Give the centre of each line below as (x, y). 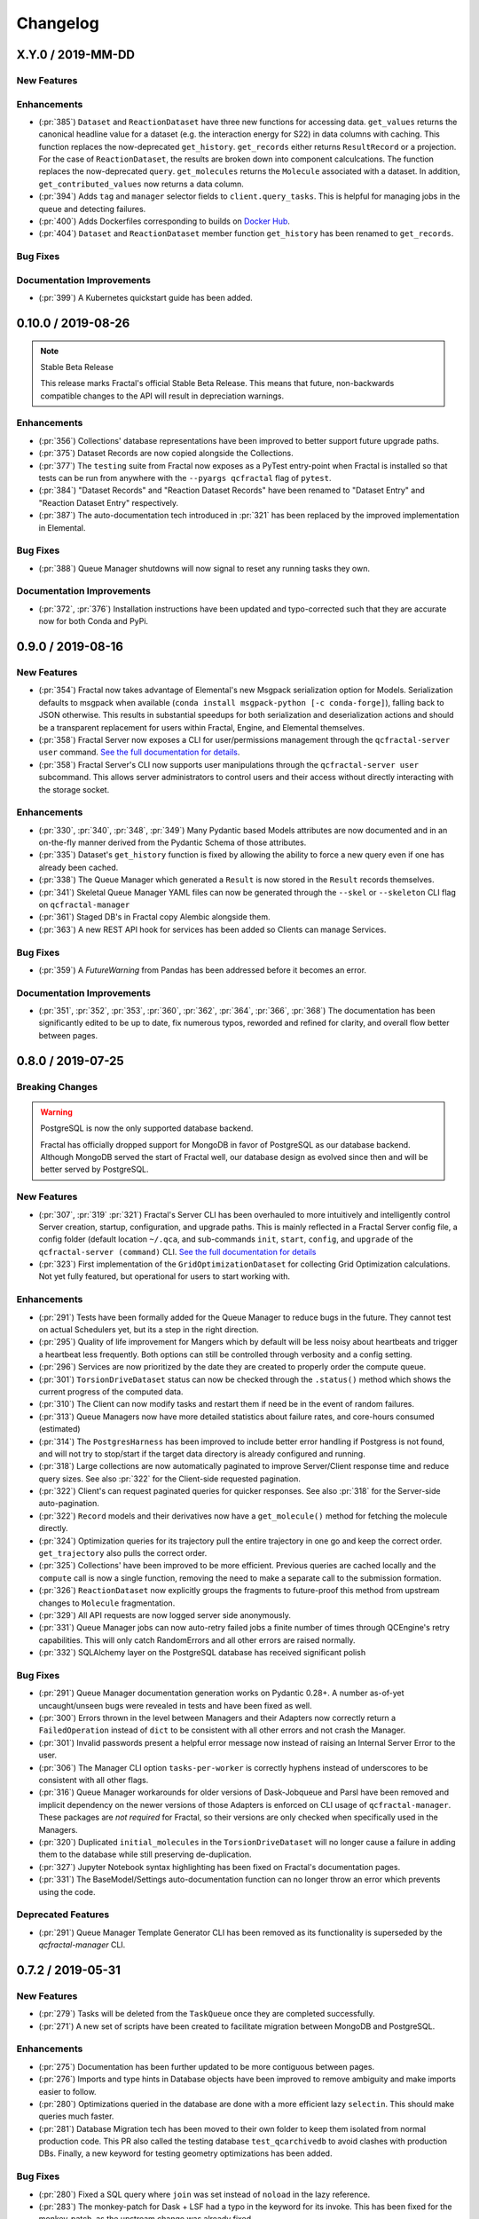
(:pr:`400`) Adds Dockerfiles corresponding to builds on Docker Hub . (164, 221)
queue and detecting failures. (92, 209)
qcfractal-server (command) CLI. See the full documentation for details (177, 1252)
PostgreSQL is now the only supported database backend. (147, 1128)
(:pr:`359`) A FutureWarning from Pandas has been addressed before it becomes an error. (203, 970)
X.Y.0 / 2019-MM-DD (76, 55)
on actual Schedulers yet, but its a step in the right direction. (149, 1329)
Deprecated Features (63, 1915)
